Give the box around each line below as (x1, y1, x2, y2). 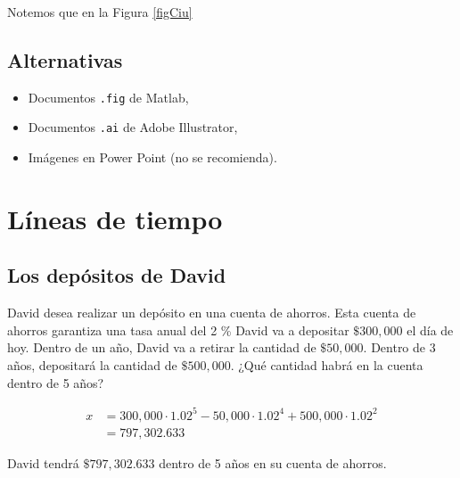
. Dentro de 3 (363, 338, 436, 357)
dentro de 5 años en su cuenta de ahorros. (159, 453, 387, 472)
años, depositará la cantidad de (7, 356, 177, 375)
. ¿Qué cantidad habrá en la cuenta (230, 356, 423, 375)
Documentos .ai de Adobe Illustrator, (28, 118, 238, 136)
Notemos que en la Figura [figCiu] (7, 3, 193, 21)
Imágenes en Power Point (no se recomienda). (28, 148, 277, 167)
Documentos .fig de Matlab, (28, 87, 189, 106)
